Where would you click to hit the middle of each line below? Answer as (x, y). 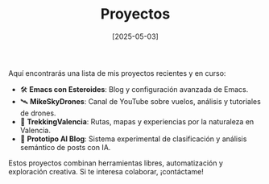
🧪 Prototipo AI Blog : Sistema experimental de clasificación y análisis (133, 139)
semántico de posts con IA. (65, 147)
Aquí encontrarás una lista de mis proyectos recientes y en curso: (117, 73)
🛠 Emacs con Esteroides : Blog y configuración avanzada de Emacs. (134, 89)
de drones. (38, 113)
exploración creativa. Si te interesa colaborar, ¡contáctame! (106, 171)
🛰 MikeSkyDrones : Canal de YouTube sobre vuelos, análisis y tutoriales (141, 101)
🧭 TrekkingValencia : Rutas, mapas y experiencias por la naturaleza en (137, 121)
